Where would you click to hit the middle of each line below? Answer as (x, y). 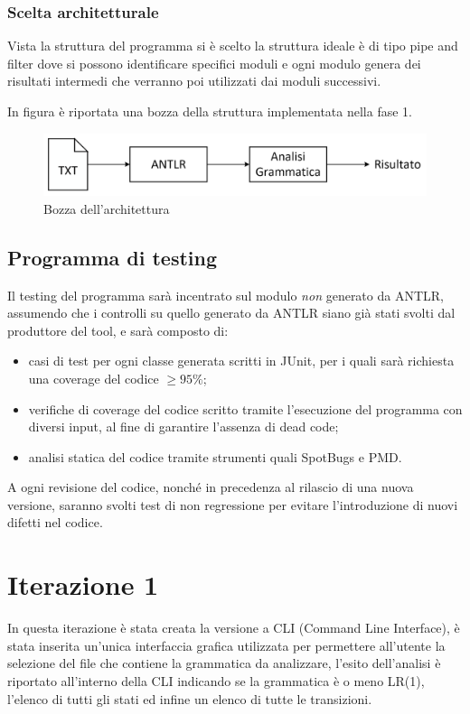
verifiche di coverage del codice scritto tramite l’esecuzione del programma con (245, 408)
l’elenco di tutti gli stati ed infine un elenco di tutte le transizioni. (190, 698)
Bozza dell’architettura (107, 208)
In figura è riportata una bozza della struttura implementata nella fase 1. (210, 111)
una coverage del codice (94, 378)
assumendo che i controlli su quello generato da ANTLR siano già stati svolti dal (231, 313)
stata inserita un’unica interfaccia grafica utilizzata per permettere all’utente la (226, 645)
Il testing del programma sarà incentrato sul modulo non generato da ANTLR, (226, 295)
